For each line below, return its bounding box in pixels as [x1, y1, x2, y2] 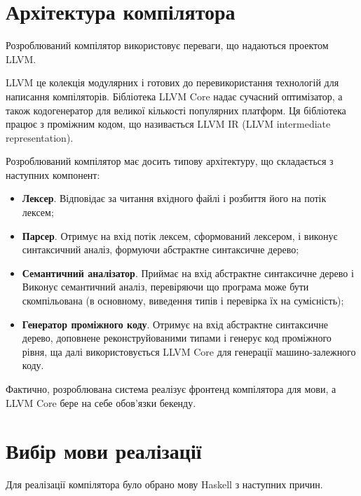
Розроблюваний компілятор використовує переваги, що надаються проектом [6, 38, 329, 53]
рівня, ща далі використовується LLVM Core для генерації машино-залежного [22, 344, 356, 358]
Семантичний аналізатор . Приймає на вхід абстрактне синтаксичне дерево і [22, 265, 354, 280]
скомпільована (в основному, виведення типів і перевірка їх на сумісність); [22, 293, 344, 308]
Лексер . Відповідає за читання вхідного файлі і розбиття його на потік [22, 191, 327, 206]
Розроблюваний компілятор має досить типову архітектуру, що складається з [6, 154, 334, 168]
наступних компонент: [6, 167, 100, 182]
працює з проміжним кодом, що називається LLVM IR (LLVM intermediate [6, 116, 331, 131]
